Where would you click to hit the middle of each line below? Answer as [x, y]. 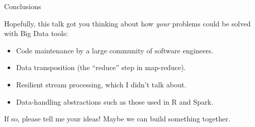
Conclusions [23, 6]
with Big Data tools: [36, 33]
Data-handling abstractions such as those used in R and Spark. [115, 101]
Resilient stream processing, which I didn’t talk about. [101, 84]
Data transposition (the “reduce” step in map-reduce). [101, 67]
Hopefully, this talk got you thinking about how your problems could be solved [127, 23]
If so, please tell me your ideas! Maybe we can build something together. [117, 119]
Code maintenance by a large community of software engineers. [115, 50]
